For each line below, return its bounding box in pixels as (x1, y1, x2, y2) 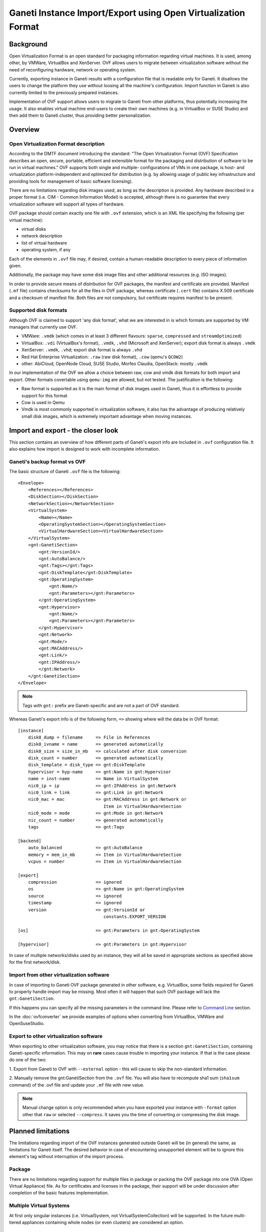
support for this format (21, 392, 67, 399)
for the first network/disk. (9, 959, 61, 965)
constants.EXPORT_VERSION (103, 914, 166, 920)
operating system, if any (21, 247, 71, 253)
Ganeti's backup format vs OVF (9, 458, 86, 465)
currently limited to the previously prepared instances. (9, 89, 119, 96)
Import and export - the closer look (9, 426, 118, 435)
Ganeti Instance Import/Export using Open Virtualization (9, 7, 245, 18)
